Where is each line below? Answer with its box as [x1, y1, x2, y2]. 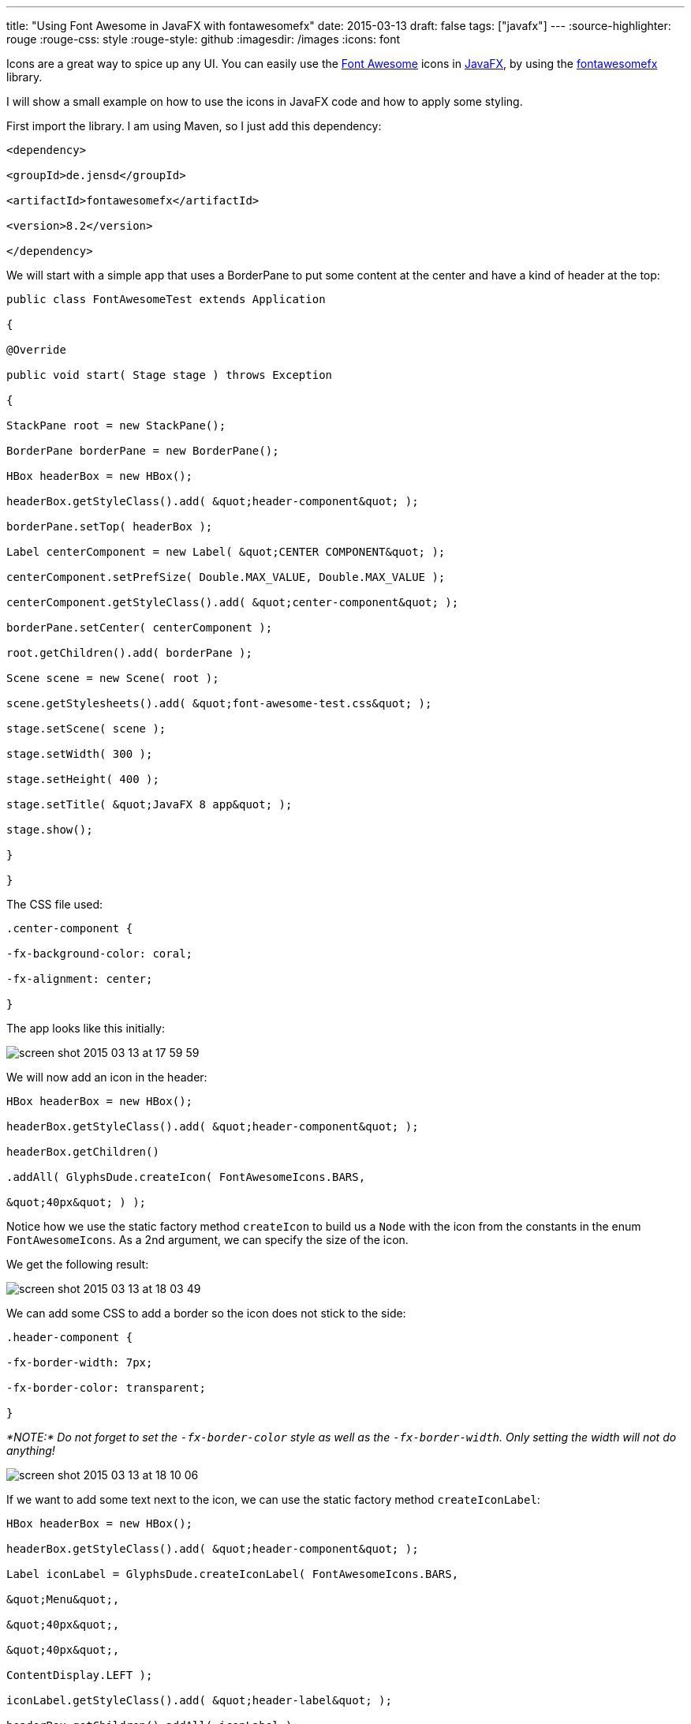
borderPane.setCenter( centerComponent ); [6, 621, 273, 634]
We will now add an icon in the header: [6, 1070, 207, 1084]
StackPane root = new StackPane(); [6, 419, 226, 432]
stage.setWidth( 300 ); [6, 748, 153, 760]
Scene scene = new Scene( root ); [6, 672, 219, 684]
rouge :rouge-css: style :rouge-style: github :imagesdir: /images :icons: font [6, 32, 400, 46]
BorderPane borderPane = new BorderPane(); [6, 444, 279, 457]
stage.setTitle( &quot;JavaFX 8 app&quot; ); [6, 798, 293, 811]
